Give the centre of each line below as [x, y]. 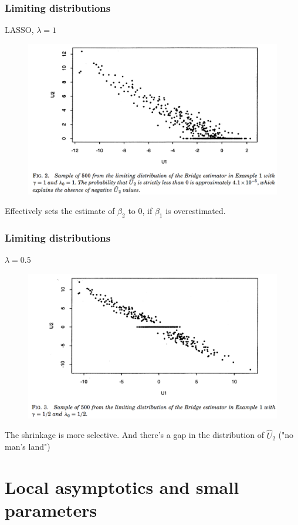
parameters [51, 510]
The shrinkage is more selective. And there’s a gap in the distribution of [134, 435]
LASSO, [19, 30]
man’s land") [28, 447]
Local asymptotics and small [122, 487]
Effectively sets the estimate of [60, 211]
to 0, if [140, 211]
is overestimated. [196, 211]
